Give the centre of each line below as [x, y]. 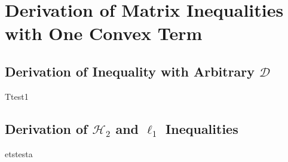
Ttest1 [17, 96]
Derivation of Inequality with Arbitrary [130, 71]
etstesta [19, 153]
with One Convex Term [104, 33]
